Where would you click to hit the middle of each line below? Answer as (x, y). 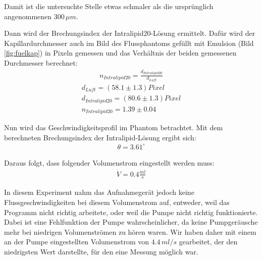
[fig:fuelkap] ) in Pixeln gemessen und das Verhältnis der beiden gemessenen (120, 53)
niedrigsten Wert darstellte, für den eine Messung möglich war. (101, 251)
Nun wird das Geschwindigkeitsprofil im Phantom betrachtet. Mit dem (114, 127)
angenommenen (28, 16)
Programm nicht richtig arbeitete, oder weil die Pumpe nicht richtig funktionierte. (131, 212)
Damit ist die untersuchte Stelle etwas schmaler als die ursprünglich (109, 6)
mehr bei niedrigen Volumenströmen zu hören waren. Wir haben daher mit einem (130, 231)
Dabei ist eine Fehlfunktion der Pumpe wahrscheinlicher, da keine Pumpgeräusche (131, 222)
